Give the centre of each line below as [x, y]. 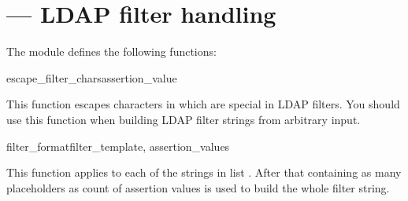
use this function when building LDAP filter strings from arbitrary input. [184, 119]
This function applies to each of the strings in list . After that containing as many [204, 172]
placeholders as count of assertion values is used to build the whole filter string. [198, 187]
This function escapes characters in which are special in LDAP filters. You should [203, 104]
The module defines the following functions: [111, 51]
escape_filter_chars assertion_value [92, 77]
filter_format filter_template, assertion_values [118, 146]
